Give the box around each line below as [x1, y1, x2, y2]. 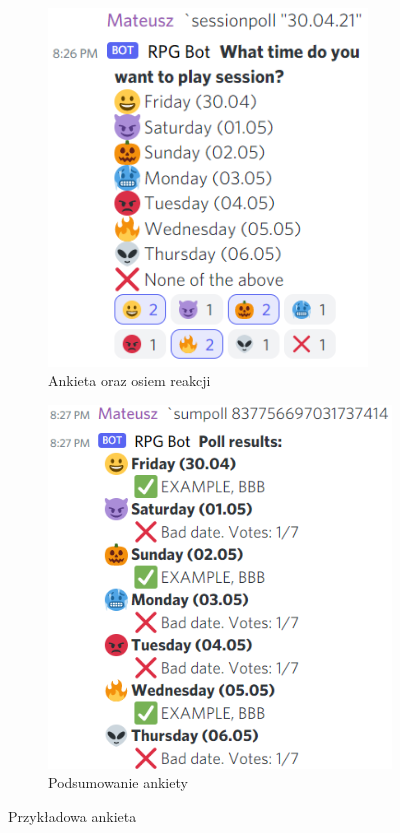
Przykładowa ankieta [8, 805, 137, 826]
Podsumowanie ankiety [48, 772, 188, 793]
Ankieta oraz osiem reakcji [48, 370, 211, 391]
